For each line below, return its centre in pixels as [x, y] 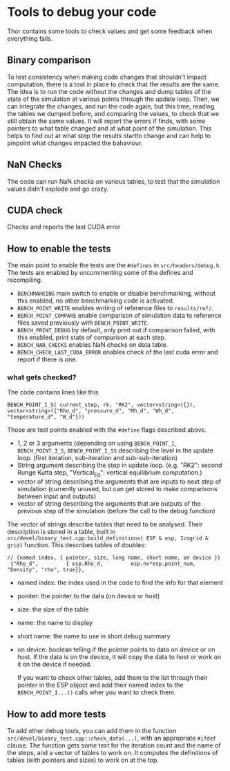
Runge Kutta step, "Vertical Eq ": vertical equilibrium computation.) [109, 474]
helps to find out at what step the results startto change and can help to [109, 135]
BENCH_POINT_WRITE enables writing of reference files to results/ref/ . [115, 308]
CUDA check [35, 210]
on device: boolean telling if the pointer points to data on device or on [116, 649]
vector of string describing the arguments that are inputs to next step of [119, 482]
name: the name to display [55, 623]
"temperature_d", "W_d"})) [46, 417]
